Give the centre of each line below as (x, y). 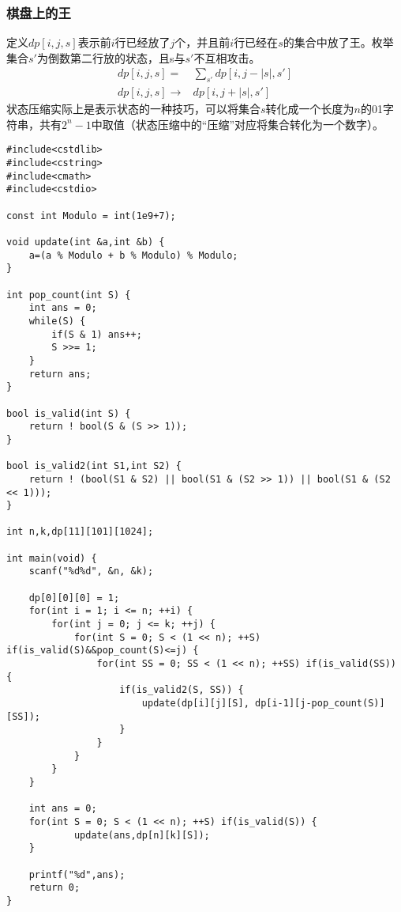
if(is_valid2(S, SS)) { (182, 690)
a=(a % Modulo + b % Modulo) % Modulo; (133, 255)
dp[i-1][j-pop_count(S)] (320, 704)
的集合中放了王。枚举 (338, 42)
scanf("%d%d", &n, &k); (91, 571)
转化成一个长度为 (310, 109)
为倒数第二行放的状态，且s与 (111, 57)
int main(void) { (52, 558)
